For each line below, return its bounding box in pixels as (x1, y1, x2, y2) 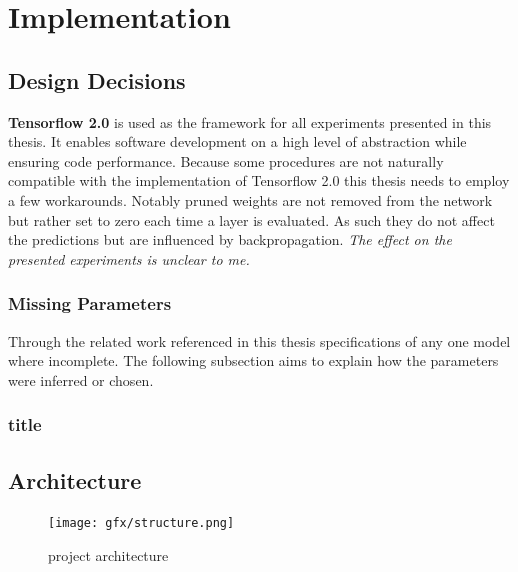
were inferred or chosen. (8, 369, 154, 390)
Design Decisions (8, 64, 186, 95)
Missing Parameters (8, 291, 172, 316)
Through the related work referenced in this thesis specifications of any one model (8, 330, 511, 351)
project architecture (48, 545, 169, 566)
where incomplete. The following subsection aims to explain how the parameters (8, 350, 499, 371)
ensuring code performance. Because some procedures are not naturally (8, 150, 444, 171)
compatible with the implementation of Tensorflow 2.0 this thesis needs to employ (8, 170, 510, 191)
